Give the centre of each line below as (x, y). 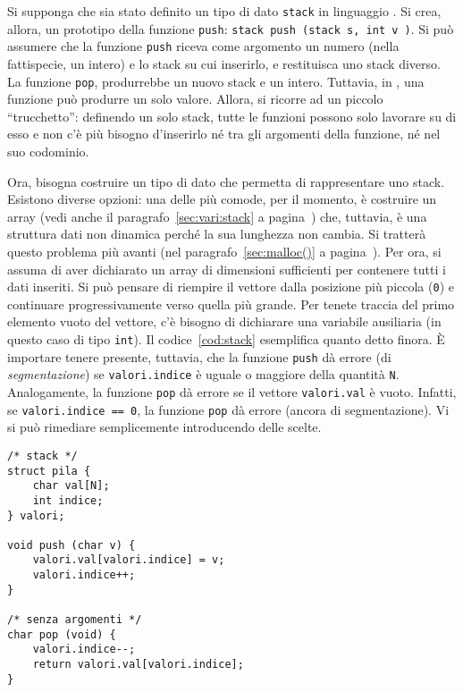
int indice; (68, 500)
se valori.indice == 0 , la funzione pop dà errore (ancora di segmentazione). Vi (228, 409)
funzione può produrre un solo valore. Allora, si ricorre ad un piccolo (195, 99)
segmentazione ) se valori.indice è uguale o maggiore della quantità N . (203, 374)
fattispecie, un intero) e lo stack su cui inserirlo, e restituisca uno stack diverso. (224, 63)
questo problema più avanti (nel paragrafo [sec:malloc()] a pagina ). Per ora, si (224, 251)
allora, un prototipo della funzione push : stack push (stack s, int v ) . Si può (231, 28)
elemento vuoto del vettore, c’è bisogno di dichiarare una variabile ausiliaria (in (224, 321)
